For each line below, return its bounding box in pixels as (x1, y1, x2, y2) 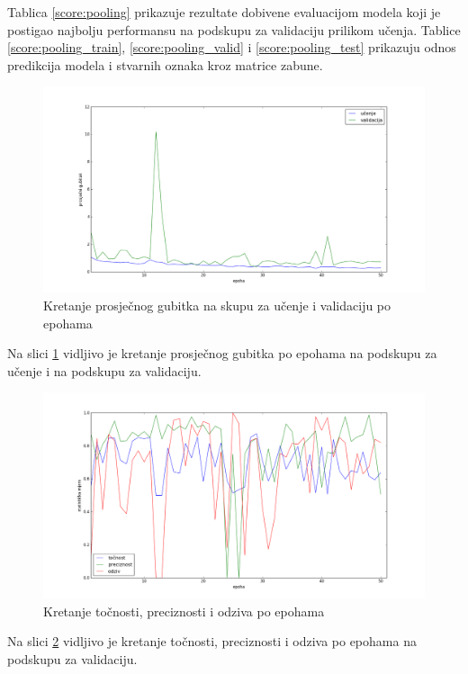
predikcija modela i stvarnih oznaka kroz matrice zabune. (7, 55, 323, 74)
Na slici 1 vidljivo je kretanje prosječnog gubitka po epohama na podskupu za (7, 344, 437, 363)
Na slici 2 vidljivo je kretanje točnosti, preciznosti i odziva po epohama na (7, 632, 417, 651)
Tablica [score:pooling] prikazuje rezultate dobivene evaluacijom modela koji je (7, 3, 441, 21)
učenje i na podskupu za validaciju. (7, 361, 202, 380)
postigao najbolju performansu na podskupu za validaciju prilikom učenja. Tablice (7, 20, 461, 39)
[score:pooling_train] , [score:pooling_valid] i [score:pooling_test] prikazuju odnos (7, 38, 456, 57)
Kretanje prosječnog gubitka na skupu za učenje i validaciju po (43, 295, 391, 314)
